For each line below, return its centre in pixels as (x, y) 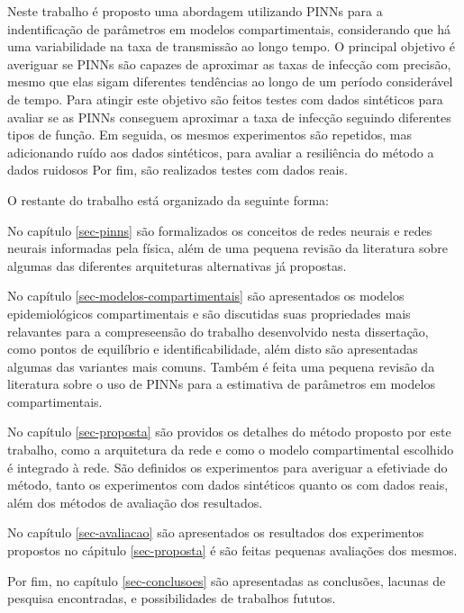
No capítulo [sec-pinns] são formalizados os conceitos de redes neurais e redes (220, 230)
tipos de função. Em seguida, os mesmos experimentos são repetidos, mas (209, 135)
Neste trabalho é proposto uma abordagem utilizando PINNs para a (195, 11)
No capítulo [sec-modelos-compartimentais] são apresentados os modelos (206, 296)
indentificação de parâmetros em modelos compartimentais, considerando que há (229, 28)
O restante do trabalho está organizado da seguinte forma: (168, 199)
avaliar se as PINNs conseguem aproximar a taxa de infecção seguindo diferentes (229, 117)
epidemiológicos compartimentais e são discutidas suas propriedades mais (209, 313)
